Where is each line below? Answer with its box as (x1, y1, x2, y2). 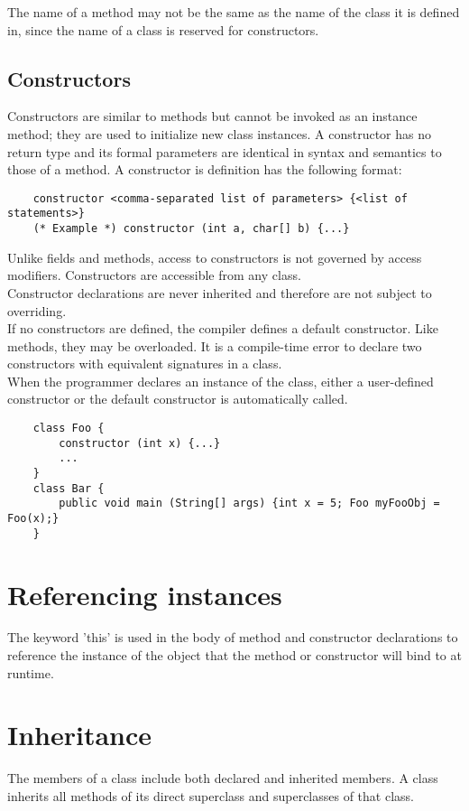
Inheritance (7, 716, 152, 753)
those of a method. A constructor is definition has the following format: (7, 160, 402, 179)
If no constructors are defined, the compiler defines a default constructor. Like (7, 319, 438, 338)
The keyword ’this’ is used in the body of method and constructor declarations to (7, 628, 458, 647)
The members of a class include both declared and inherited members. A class (7, 769, 438, 788)
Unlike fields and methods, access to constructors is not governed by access (7, 247, 422, 266)
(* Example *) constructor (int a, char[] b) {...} (32, 222, 350, 236)
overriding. (7, 301, 67, 320)
